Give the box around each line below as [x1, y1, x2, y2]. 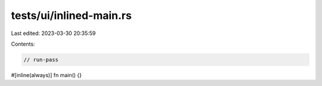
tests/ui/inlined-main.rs [11, 9, 132, 22]
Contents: [11, 40, 35, 47]
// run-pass [23, 56, 59, 63]
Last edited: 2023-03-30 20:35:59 [11, 30, 96, 37]
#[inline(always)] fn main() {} [11, 71, 82, 78]
